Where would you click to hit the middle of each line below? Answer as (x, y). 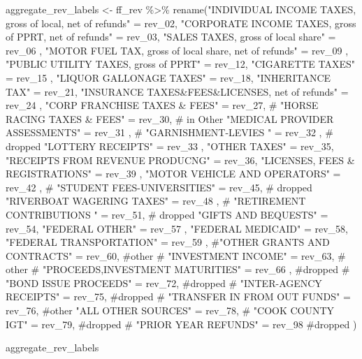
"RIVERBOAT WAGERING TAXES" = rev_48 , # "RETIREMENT (156, 201)
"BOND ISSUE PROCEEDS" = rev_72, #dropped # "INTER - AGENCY (164, 283)
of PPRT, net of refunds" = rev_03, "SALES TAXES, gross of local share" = (171, 37)
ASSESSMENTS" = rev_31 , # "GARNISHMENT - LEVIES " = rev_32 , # (169, 132)
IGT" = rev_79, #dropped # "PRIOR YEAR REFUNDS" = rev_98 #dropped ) (181, 324)
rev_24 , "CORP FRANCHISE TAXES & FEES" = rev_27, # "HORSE (162, 105)
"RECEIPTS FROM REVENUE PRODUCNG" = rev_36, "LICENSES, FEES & (180, 160)
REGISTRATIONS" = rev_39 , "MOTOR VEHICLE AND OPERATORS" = (173, 174)
